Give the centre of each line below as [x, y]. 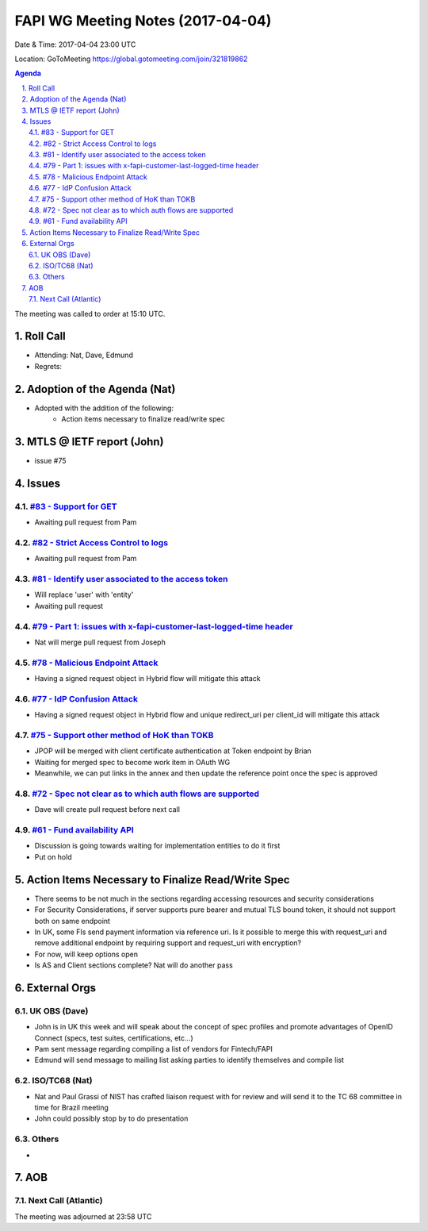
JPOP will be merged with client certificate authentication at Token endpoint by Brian [173, 751]
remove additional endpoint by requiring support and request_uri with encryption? [168, 943]
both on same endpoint [73, 921]
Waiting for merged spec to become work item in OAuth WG [132, 762]
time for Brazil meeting [71, 1107]
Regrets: [48, 366]
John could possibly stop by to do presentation [111, 1118]
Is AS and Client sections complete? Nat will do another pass [134, 965]
